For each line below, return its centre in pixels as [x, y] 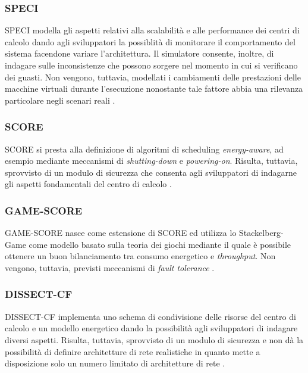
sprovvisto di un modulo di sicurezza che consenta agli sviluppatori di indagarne [151, 172]
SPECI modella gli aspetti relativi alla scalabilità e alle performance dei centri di [152, 30]
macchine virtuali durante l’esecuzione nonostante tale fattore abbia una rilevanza [154, 88]
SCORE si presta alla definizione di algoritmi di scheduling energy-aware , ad [144, 149]
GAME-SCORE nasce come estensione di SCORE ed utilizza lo [121, 233]
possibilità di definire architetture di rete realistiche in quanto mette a [133, 351]
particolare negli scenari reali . [60, 100]
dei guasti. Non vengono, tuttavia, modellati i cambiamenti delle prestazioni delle [153, 77]
